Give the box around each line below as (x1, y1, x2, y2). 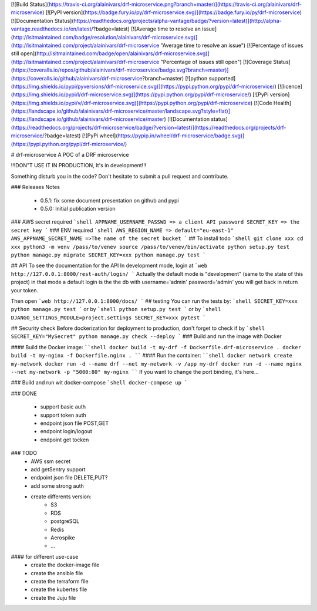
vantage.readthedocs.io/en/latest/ (11, 25, 93, 32)
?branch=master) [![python (141, 75, 208, 82)
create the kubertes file (31, 586, 87, 593)
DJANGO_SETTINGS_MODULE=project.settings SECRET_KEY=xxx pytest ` (11, 314, 207, 321)
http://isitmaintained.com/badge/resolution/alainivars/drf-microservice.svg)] (12, 33, 198, 40)
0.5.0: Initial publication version (40, 205, 116, 212)
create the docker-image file (31, 561, 100, 569)
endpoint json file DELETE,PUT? (31, 474, 108, 481)
